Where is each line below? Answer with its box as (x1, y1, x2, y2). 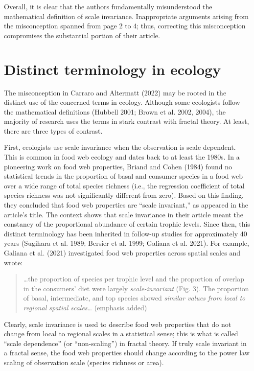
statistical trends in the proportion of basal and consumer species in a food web (4, 171, 243, 181)
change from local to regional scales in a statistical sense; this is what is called (4, 328, 238, 339)
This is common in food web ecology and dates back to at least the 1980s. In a (4, 152, 240, 162)
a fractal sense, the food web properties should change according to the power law (4, 348, 250, 358)
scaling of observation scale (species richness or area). (4, 357, 164, 367)
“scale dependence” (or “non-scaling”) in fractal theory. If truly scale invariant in (4, 338, 247, 348)
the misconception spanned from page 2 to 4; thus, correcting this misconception (4, 21, 246, 31)
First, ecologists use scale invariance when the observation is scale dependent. (4, 142, 236, 152)
